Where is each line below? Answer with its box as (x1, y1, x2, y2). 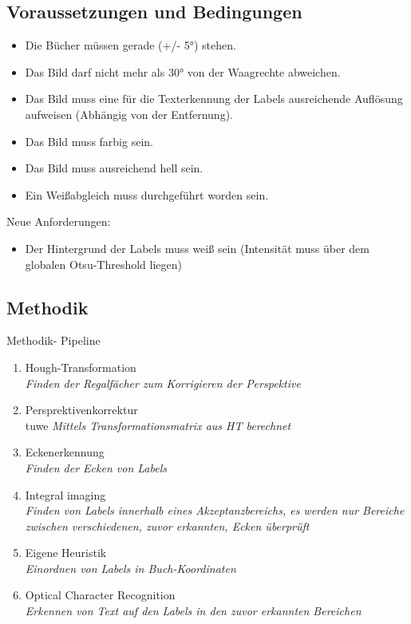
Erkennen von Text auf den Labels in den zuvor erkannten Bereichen (25, 602, 362, 619)
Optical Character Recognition (25, 586, 176, 603)
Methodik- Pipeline (6, 332, 101, 349)
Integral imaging (25, 486, 106, 503)
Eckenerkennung (25, 444, 105, 460)
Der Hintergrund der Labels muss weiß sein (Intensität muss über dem (25, 239, 370, 256)
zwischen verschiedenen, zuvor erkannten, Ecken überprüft (25, 517, 310, 534)
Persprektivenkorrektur (25, 401, 138, 418)
